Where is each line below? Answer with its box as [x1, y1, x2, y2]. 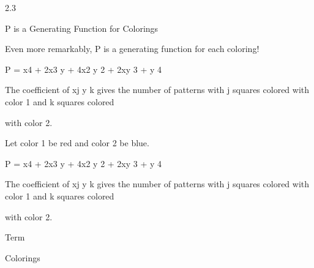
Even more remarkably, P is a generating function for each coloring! [5, 42, 260, 55]
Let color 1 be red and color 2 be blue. [5, 136, 149, 149]
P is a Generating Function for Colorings [5, 21, 159, 34]
